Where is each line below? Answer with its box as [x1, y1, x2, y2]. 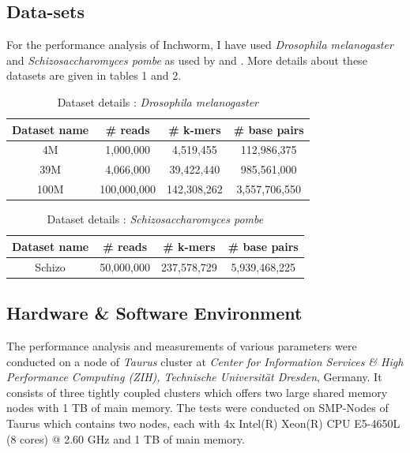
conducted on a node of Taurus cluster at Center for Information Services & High [6, 353, 404, 369]
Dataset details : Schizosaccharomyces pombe [47, 211, 264, 227]
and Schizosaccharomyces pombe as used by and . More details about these [6, 51, 367, 68]
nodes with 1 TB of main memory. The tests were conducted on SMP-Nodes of [6, 399, 389, 416]
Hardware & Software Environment [6, 301, 303, 325]
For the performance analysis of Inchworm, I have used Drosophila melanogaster [6, 36, 393, 53]
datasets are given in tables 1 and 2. [6, 67, 182, 84]
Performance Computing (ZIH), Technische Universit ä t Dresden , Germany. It [6, 369, 382, 385]
